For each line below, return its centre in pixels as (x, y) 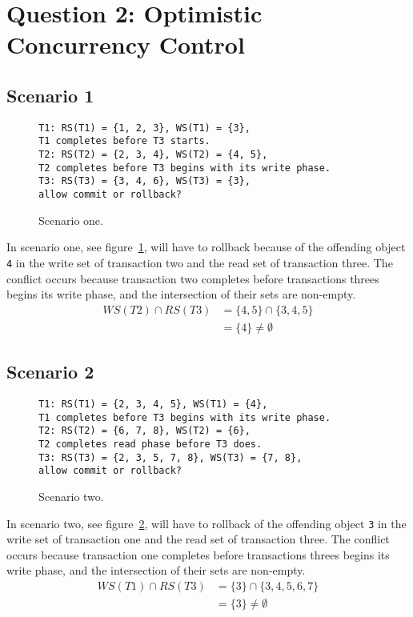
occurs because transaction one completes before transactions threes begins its (198, 554)
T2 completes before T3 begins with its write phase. (185, 168)
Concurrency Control (126, 44)
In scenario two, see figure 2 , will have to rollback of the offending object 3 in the (206, 523)
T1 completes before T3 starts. (124, 141)
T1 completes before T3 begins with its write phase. (185, 417)
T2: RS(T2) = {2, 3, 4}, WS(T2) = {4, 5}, (153, 155)
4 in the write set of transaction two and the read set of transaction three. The (200, 262)
